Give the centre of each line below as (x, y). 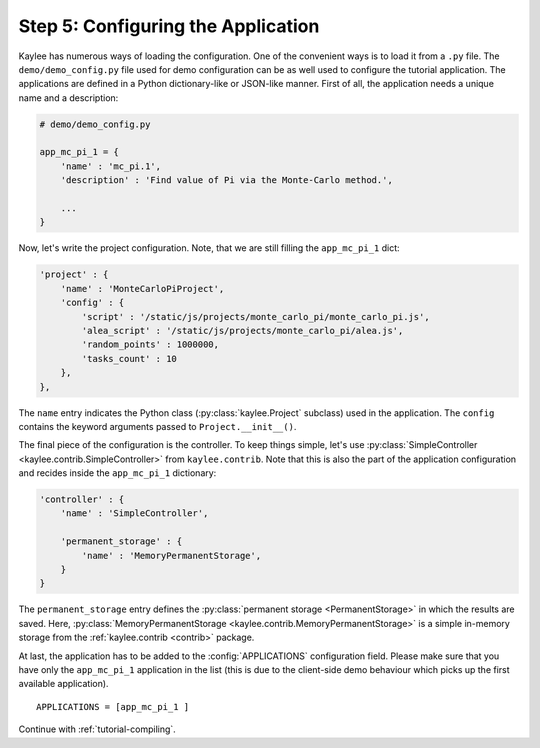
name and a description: (68, 97)
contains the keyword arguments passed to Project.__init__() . (157, 426)
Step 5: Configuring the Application (169, 26)
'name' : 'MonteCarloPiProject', (142, 288)
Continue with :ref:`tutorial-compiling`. (97, 729)
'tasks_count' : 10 (129, 358)
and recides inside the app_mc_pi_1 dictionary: (117, 473)
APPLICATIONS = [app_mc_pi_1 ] (113, 706)
